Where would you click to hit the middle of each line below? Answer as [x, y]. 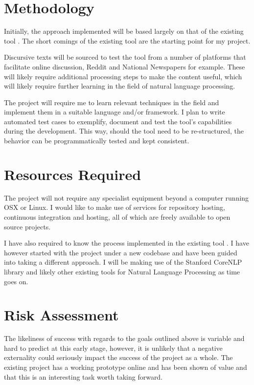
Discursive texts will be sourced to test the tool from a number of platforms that [125, 57]
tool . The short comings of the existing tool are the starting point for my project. [127, 40]
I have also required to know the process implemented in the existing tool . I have [127, 243]
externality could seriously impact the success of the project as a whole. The [118, 357]
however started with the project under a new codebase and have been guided [121, 252]
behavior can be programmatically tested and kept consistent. [97, 141]
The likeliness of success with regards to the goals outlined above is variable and [124, 338]
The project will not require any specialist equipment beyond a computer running [127, 197]
